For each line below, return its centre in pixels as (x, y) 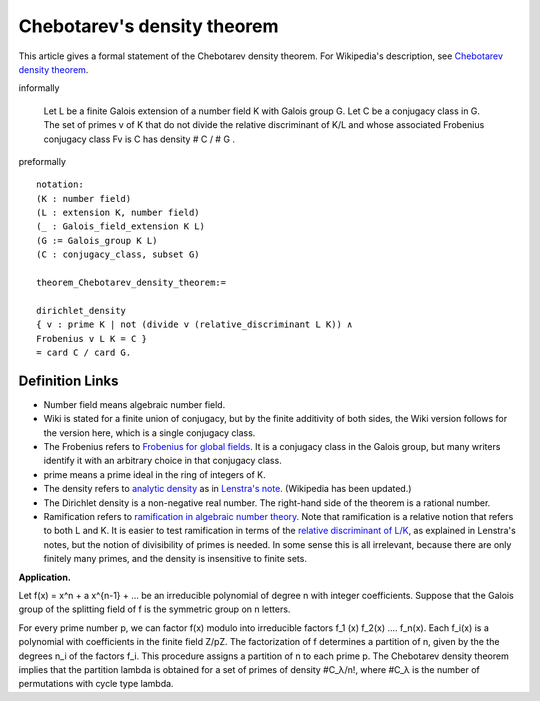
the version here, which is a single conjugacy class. (149, 432)
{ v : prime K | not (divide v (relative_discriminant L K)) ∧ (194, 324)
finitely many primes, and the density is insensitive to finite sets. (175, 559)
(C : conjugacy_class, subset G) (118, 254)
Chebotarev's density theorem (148, 26)
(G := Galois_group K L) (97, 240)
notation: (60, 184)
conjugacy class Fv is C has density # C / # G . (139, 139)
